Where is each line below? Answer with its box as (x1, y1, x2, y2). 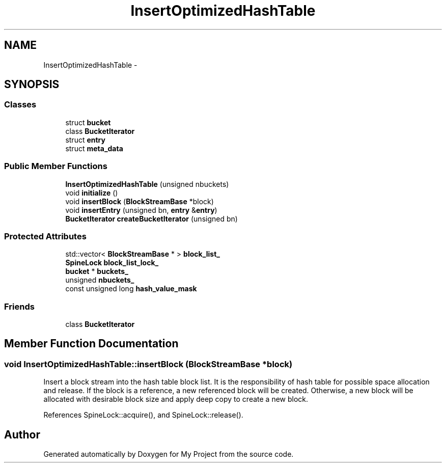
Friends (4, 301, 35, 312)
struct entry (65, 135, 105, 144)
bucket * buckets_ (65, 267, 128, 276)
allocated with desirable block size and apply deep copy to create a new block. (43, 395, 309, 404)
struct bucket (65, 118, 111, 127)
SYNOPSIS (4, 78, 60, 91)
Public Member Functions (4, 161, 107, 172)
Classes (4, 99, 37, 110)
